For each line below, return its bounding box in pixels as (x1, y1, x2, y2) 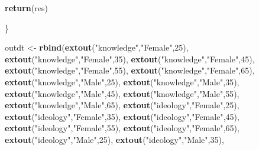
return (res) (5, 2, 48, 14)
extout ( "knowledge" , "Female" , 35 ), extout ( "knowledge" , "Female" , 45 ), (5, 52, 255, 65)
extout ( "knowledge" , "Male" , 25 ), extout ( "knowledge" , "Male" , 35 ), (5, 75, 239, 88)
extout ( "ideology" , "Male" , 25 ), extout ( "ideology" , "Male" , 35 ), (5, 133, 224, 145)
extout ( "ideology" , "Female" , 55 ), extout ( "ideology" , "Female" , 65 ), (5, 122, 239, 134)
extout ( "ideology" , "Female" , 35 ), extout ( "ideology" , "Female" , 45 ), (5, 110, 239, 122)
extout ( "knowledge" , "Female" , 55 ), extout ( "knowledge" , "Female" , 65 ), (5, 64, 255, 76)
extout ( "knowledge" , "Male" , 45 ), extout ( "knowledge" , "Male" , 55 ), (5, 87, 239, 99)
